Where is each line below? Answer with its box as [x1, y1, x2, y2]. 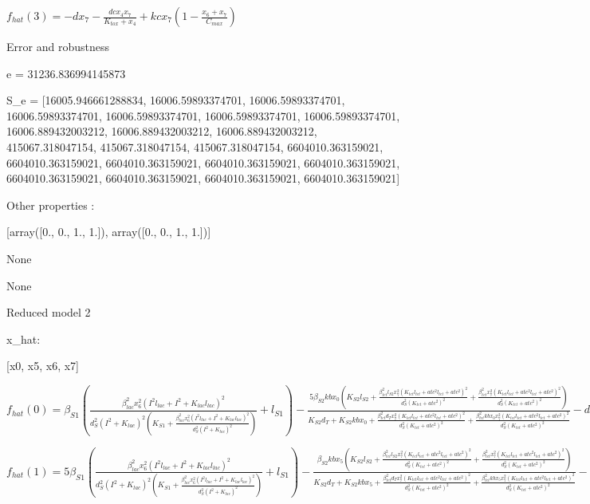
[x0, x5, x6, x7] [6, 357, 80, 374]
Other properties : [6, 196, 95, 213]
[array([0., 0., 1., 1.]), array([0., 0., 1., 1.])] [6, 223, 211, 240]
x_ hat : [6, 330, 41, 347]
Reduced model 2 [6, 304, 91, 321]
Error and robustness [6, 38, 109, 54]
